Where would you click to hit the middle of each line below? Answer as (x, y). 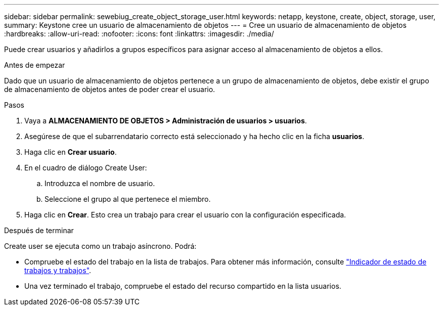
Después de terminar (39, 230)
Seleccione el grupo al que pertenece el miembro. (128, 199)
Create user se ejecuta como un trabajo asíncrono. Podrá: (100, 246)
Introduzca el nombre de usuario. (100, 183)
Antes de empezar (35, 65)
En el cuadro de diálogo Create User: (86, 168)
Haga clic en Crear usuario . (71, 152)
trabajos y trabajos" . (58, 270)
